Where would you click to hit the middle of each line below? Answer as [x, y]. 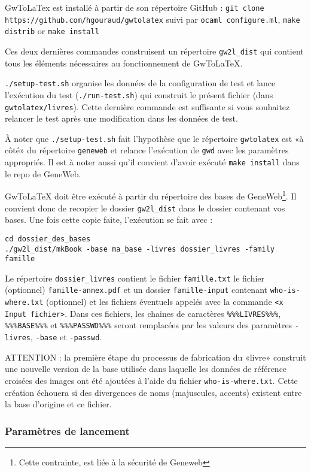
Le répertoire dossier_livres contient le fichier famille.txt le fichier [135, 278]
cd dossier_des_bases [48, 239]
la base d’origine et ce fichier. [58, 404]
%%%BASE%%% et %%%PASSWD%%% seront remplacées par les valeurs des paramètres [149, 325]
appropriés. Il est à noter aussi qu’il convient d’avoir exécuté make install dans [152, 162]
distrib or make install [52, 31]
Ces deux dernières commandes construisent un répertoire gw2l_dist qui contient [154, 51]
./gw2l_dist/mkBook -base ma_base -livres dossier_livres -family [140, 249]
